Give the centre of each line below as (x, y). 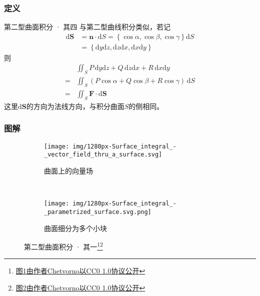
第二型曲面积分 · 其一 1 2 (63, 246)
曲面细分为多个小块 (75, 228)
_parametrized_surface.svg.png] (98, 212)
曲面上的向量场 (68, 171)
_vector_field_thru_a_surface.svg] (103, 155)
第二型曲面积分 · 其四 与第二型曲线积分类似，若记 (87, 27)
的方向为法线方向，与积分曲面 (75, 106)
